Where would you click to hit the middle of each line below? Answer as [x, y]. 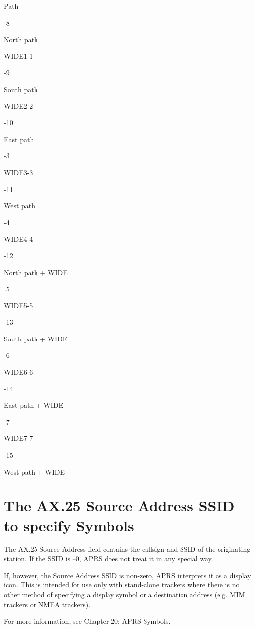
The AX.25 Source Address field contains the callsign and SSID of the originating [127, 549]
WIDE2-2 [18, 106]
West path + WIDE [34, 471]
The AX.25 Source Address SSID [119, 506]
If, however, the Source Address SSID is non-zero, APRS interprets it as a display [127, 575]
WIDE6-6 [18, 372]
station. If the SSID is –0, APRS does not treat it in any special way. [109, 558]
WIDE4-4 [18, 239]
